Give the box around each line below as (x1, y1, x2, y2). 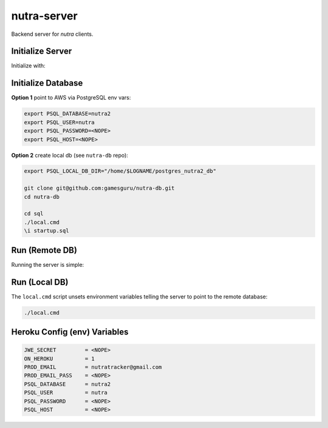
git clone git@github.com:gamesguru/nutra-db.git (24, 185, 175, 192)
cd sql (24, 210, 44, 217)
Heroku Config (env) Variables (11, 327, 129, 337)
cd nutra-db (24, 193, 60, 200)
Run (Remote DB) (11, 245, 77, 255)
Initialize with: (11, 62, 46, 69)
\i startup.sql (24, 227, 69, 234)
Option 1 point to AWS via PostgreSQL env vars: (11, 94, 131, 102)
